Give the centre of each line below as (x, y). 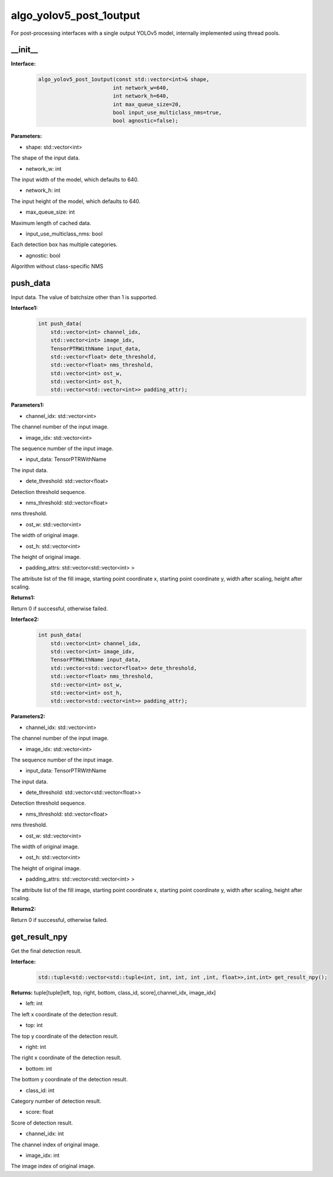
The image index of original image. (53, 1166)
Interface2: (25, 619)
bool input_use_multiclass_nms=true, (167, 112)
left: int (34, 1003)
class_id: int (40, 1090)
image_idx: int (43, 1155)
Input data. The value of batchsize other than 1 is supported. (84, 297)
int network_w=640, (141, 88)
